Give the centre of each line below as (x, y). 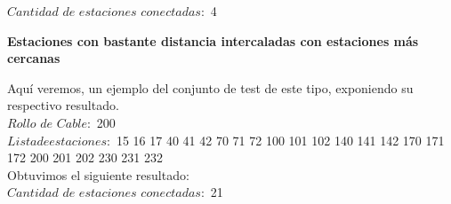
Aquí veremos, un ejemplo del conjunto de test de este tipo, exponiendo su (210, 87)
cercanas (34, 58)
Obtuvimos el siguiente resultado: (98, 174)
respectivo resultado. (63, 105)
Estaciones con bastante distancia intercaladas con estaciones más (213, 40)
